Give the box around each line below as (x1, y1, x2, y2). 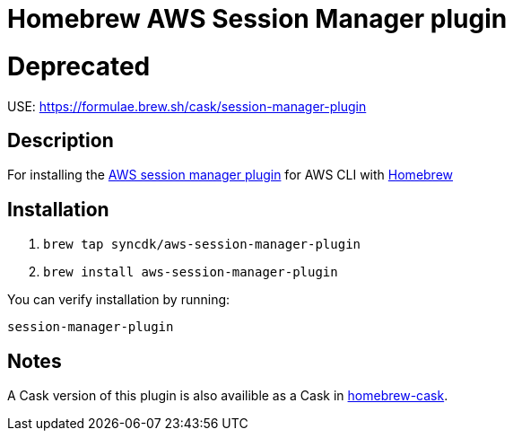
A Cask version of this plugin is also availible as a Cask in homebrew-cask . (7, 388, 448, 404)
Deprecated (7, 50, 151, 82)
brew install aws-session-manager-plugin (43, 265, 338, 280)
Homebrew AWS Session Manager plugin (7, 4, 508, 34)
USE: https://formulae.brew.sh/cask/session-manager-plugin (7, 98, 367, 114)
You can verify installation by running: (7, 292, 230, 308)
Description (7, 128, 114, 152)
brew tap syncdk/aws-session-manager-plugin (43, 237, 361, 252)
